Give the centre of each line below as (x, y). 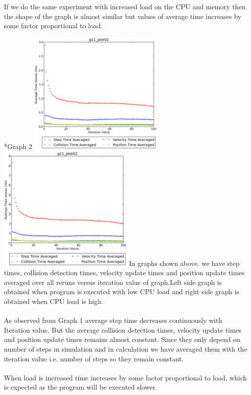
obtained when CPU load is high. (54, 301)
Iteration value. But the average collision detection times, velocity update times (123, 329)
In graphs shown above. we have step (184, 263)
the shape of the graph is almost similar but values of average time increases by (123, 16)
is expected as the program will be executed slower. (81, 387)
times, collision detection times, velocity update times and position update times (124, 273)
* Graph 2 (18, 146)
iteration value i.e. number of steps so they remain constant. (94, 358)
